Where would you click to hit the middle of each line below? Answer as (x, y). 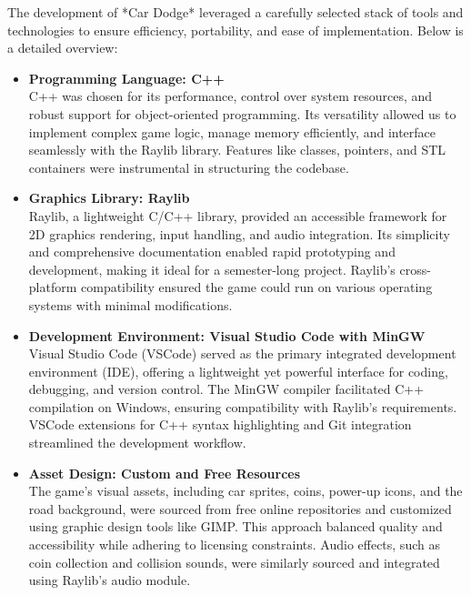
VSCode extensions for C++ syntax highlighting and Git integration (220, 424)
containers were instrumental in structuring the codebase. (189, 167)
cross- (415, 269)
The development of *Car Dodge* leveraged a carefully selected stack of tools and (235, 12)
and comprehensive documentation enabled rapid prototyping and (212, 252)
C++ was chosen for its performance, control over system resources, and (230, 96)
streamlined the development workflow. (137, 443)
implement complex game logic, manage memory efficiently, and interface (232, 131)
